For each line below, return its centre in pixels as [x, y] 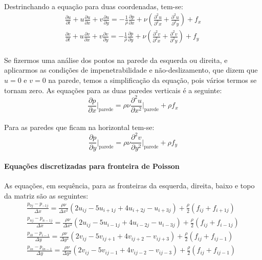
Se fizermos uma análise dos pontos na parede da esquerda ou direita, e [116, 60]
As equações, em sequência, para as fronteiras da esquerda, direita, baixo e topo [129, 186]
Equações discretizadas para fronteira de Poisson [92, 166]
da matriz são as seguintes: [46, 195]
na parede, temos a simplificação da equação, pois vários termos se [152, 80]
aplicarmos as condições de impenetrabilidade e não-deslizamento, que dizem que [131, 70]
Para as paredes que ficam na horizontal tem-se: [79, 127]
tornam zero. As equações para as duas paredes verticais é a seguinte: [113, 90]
